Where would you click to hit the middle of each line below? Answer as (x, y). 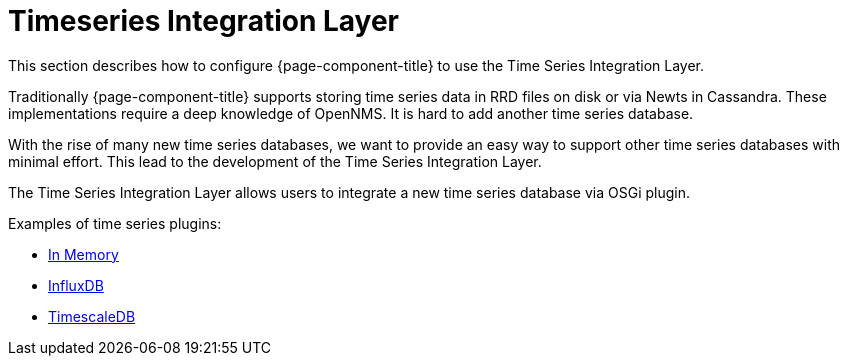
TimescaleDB (92, 316)
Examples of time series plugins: (115, 223)
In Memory (83, 254)
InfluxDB (76, 285)
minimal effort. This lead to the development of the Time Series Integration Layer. (275, 161)
